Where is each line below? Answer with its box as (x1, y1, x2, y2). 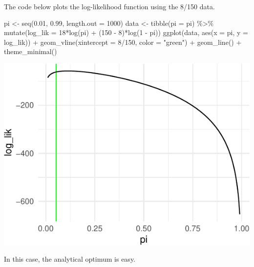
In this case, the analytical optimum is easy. (4, 254, 136, 264)
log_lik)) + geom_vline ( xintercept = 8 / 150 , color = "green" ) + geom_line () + (4, 37, 242, 47)
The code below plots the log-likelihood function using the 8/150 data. (4, 1, 215, 11)
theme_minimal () (4, 46, 57, 57)
